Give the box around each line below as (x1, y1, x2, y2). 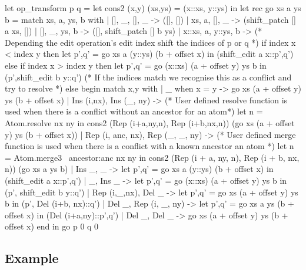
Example (5, 249, 59, 267)
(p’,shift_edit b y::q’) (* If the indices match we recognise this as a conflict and (5, 70, 292, 83)
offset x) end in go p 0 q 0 (5, 220, 99, 232)
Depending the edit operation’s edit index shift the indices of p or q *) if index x (5, 36, 296, 48)
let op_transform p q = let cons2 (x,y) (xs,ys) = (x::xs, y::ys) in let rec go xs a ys (5, 2, 301, 14)
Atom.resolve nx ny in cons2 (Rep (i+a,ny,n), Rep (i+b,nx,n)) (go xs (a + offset (5, 116, 295, 129)
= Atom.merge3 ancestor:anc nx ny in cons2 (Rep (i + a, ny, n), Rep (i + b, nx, (5, 151, 300, 163)
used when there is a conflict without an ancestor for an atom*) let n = (5, 105, 263, 117)
